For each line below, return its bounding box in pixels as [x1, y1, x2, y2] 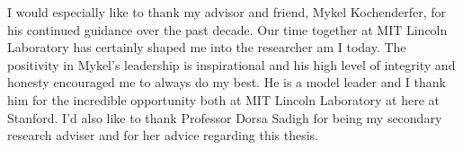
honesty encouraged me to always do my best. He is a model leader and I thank [7, 73, 446, 92]
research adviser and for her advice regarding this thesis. [7, 126, 318, 145]
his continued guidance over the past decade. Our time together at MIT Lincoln [7, 20, 448, 39]
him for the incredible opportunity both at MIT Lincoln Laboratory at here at [7, 90, 440, 109]
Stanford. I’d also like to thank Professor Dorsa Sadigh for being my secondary [7, 108, 442, 127]
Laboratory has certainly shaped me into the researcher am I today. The [7, 38, 406, 57]
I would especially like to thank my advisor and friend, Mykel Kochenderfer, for [7, 3, 447, 21]
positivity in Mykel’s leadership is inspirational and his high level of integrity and [7, 55, 456, 74]
